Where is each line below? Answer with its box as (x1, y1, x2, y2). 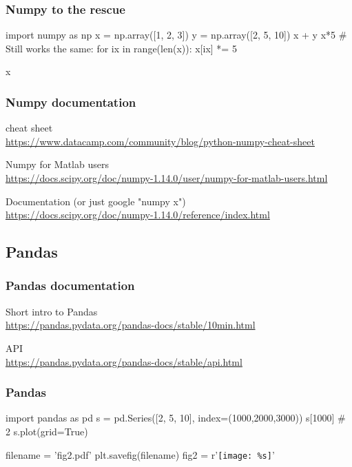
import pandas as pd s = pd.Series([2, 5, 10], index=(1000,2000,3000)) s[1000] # (6, 411, 346, 425)
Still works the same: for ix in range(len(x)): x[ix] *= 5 (6, 41, 237, 55)
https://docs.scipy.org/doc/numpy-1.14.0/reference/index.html (6, 207, 270, 222)
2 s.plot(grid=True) (6, 424, 88, 438)
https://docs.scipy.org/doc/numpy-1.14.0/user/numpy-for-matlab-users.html (6, 171, 328, 185)
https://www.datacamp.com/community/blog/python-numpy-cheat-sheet (6, 134, 315, 148)
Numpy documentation (6, 93, 136, 110)
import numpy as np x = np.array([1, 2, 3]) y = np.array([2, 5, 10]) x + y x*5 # (6, 28, 347, 42)
